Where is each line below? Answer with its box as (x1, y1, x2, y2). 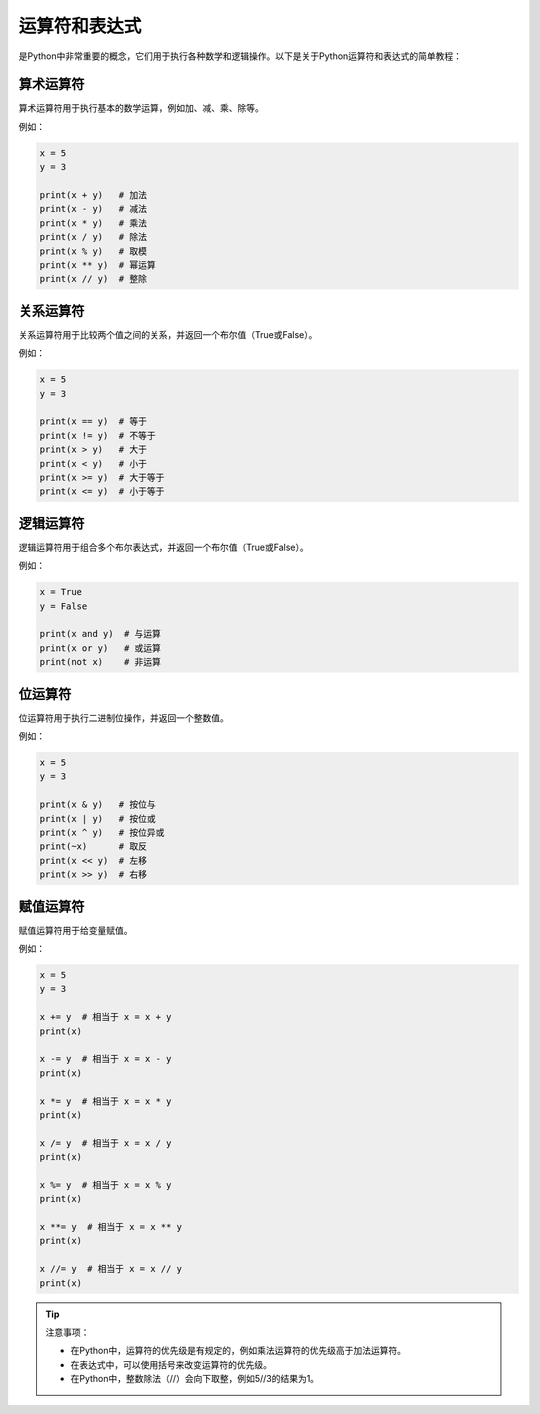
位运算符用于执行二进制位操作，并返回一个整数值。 (18, 711, 229, 724)
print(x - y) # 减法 (39, 203, 147, 215)
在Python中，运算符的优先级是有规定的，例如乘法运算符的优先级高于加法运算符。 (70, 1345, 407, 1357)
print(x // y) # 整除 (39, 273, 147, 285)
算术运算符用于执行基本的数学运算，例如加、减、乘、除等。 (18, 102, 264, 114)
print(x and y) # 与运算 (39, 628, 162, 640)
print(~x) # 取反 (39, 841, 147, 852)
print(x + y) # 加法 (39, 190, 147, 200)
